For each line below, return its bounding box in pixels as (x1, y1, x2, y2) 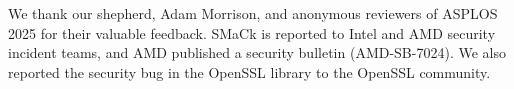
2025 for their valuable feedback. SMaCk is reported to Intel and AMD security (8, 22, 496, 43)
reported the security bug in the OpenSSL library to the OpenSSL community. (8, 61, 491, 82)
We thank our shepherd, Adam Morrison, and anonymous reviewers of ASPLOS (8, 3, 498, 23)
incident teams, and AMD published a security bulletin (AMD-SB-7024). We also (8, 42, 506, 63)
